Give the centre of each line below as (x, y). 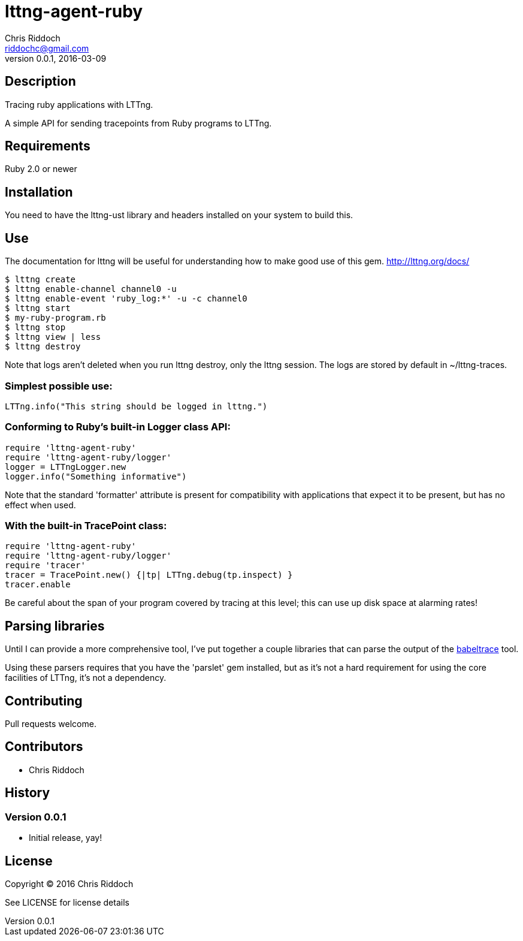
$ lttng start (38, 308)
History (28, 793)
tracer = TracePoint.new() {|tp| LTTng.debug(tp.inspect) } (149, 575)
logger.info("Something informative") (96, 476)
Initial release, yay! (66, 838)
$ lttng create (40, 280)
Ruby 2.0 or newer (41, 169)
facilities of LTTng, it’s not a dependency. (86, 678)
